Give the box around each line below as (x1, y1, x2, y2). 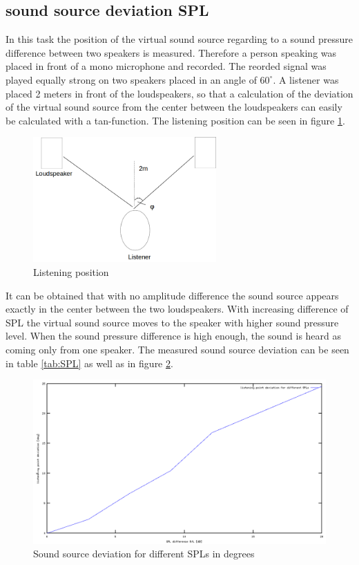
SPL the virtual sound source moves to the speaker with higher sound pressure (6, 315, 339, 329)
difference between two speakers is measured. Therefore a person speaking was (6, 45, 337, 59)
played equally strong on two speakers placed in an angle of (6, 72, 257, 86)
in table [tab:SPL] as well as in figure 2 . (6, 355, 173, 370)
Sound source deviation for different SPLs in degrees (33, 546, 255, 561)
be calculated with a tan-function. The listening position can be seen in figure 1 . (6, 113, 345, 127)
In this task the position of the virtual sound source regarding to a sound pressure (6, 32, 353, 46)
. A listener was (273, 72, 339, 86)
